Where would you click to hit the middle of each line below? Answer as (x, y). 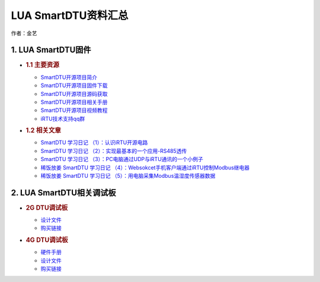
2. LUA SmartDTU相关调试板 (63, 193)
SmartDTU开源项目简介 (69, 77)
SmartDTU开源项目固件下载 (74, 85)
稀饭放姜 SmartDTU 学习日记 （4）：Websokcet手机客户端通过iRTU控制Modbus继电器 (145, 167)
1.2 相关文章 (44, 130)
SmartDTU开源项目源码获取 (74, 94)
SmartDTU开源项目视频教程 (74, 110)
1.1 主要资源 (42, 65)
